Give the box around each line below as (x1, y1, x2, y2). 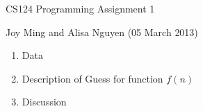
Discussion (22, 94, 67, 109)
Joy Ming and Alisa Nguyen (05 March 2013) (6, 24, 198, 39)
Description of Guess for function (22, 71, 163, 85)
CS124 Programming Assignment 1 (6, 1, 155, 15)
